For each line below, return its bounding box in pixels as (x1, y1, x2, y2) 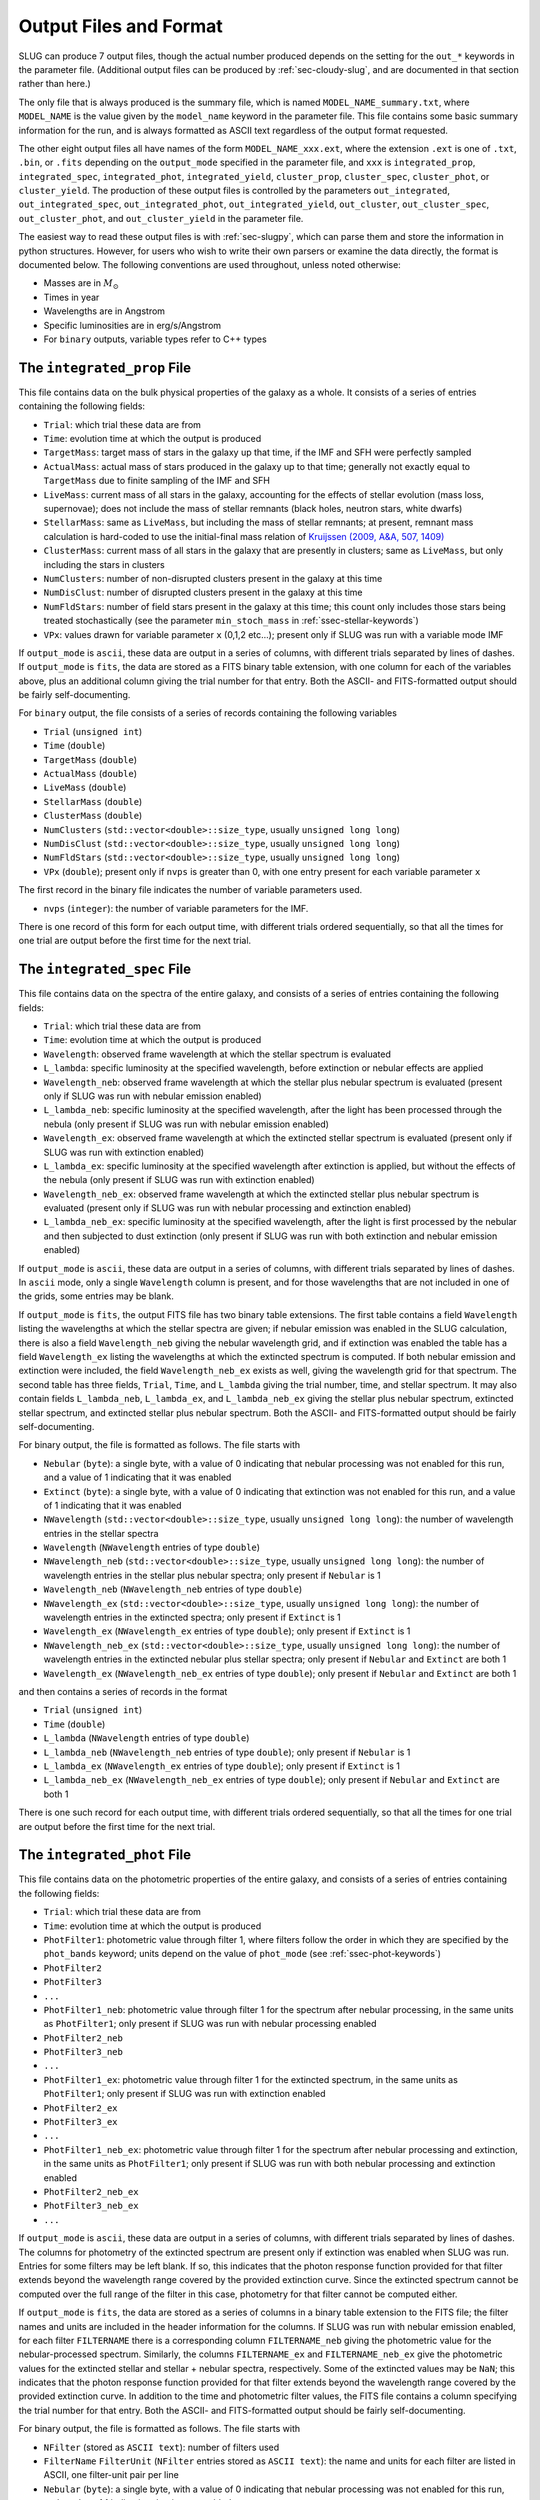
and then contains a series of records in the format (18, 1685, 228, 1697)
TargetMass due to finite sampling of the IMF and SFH (43, 475, 270, 487)
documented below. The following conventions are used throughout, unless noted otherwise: (18, 259, 402, 271)
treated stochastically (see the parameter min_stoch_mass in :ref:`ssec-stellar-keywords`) (43, 615, 419, 627)
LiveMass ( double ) (43, 781, 127, 794)
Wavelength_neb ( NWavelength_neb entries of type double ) (43, 1583, 303, 1595)
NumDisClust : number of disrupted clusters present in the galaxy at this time (43, 586, 363, 599)
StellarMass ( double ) (43, 795, 143, 807)
